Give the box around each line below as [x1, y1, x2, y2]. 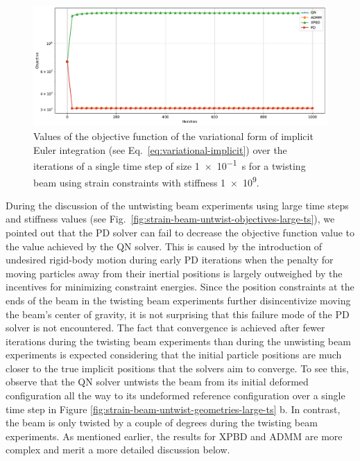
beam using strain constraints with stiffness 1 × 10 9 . [33, 173, 259, 189]
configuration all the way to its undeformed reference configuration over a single [6, 388, 345, 403]
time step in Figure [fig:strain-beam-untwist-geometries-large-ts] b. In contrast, [6, 401, 341, 416]
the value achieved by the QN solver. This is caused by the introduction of [6, 238, 323, 253]
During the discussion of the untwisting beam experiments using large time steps [6, 198, 349, 212]
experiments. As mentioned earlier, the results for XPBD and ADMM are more [6, 428, 343, 443]
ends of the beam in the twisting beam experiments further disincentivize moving [6, 293, 351, 307]
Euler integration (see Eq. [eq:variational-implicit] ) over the [33, 142, 287, 157]
